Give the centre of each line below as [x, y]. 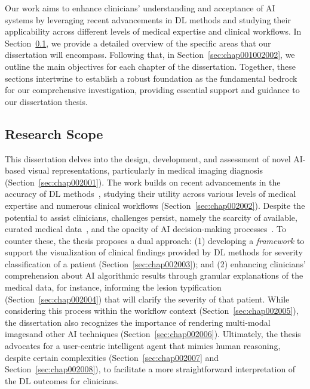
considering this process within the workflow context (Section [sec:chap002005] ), [152, 311]
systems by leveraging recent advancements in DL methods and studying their [148, 19]
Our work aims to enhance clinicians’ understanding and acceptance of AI [140, 8]
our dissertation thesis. [46, 101]
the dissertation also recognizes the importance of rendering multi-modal [138, 322]
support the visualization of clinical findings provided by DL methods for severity [154, 252]
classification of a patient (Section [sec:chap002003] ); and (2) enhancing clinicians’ [155, 263]
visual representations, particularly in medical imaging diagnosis [145, 170]
